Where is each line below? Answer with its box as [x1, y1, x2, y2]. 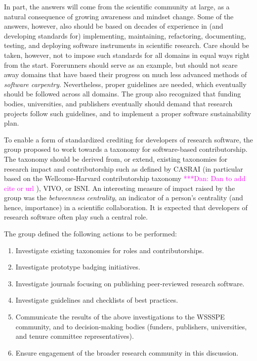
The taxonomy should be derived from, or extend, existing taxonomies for [4, 153, 227, 164]
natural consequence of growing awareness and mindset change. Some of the [4, 11, 234, 21]
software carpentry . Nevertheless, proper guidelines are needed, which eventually [4, 79, 247, 89]
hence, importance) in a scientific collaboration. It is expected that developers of [4, 202, 248, 212]
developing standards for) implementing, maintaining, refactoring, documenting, [4, 30, 246, 41]
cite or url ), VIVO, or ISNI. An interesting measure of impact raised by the [4, 182, 235, 193]
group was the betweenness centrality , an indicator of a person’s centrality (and [4, 192, 243, 203]
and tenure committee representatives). [15, 331, 134, 341]
